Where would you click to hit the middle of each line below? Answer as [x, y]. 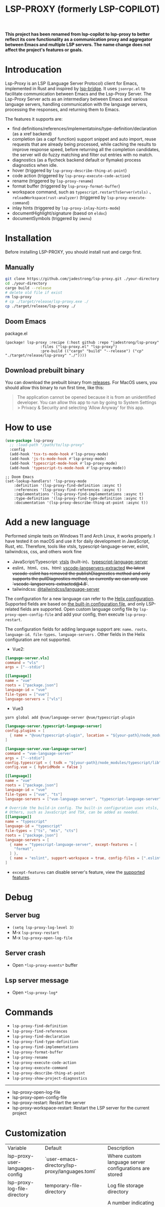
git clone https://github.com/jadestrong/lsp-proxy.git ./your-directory [82, 279]
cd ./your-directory [26, 283]
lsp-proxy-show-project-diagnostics [50, 1079]
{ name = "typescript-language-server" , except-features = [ [73, 844]
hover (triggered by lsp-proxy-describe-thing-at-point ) [69, 170]
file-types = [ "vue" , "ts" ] [34, 794]
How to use [28, 427]
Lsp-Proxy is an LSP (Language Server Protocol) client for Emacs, [72, 83]
